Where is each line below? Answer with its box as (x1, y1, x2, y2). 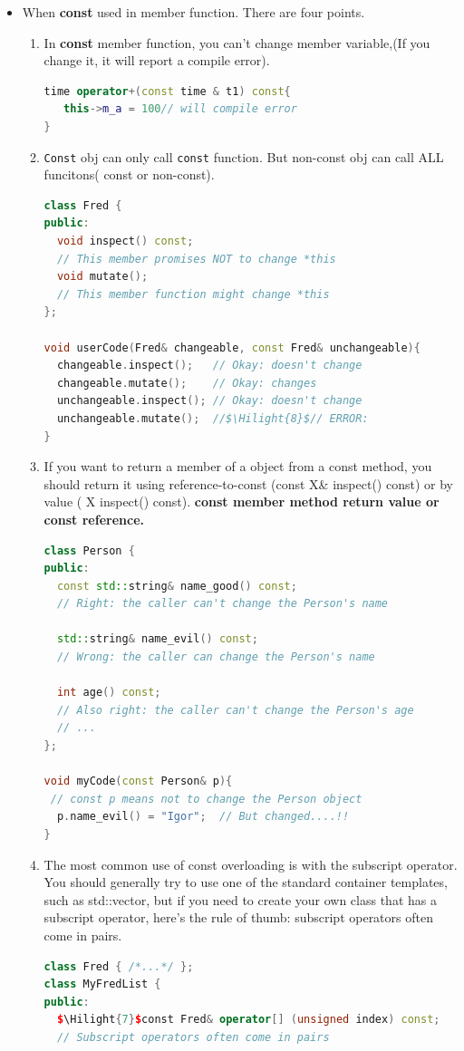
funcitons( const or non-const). (43, 165, 215, 184)
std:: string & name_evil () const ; (56, 632, 258, 646)
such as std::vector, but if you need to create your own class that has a (43, 890, 437, 909)
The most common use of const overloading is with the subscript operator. (43, 854, 458, 873)
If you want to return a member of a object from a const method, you (43, 457, 432, 476)
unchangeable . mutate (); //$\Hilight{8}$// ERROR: (56, 411, 369, 425)
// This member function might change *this (56, 287, 330, 301)
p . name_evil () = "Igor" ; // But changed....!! (56, 810, 350, 824)
